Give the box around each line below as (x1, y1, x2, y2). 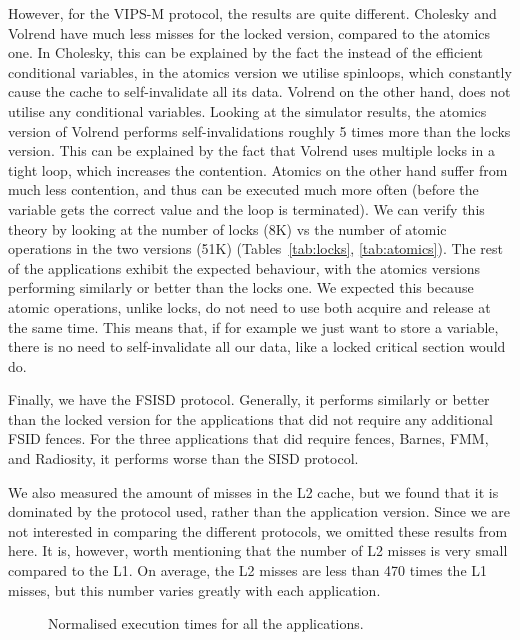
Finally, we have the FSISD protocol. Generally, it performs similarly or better (8, 389, 490, 410)
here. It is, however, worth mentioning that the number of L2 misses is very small (8, 540, 508, 561)
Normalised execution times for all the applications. (48, 613, 364, 634)
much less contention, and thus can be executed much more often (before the (8, 179, 479, 200)
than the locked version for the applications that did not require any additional (8, 408, 493, 429)
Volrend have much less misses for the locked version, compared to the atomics (8, 22, 491, 43)
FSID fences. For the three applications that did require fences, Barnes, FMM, (8, 428, 489, 449)
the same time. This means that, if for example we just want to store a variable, (8, 316, 499, 337)
